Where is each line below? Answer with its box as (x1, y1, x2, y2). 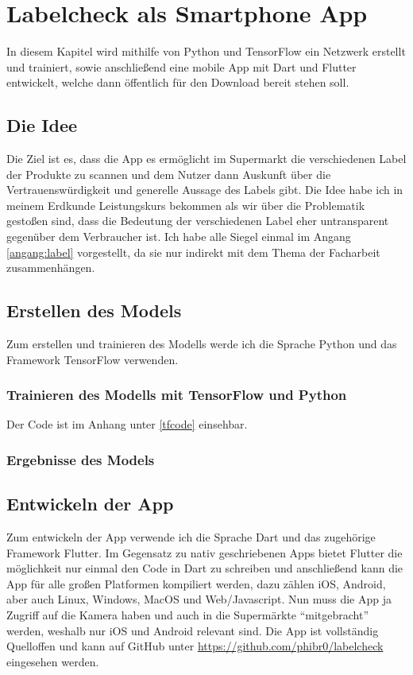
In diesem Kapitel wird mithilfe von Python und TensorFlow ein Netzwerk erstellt (6, 43, 406, 60)
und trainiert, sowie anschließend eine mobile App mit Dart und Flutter (6, 58, 357, 75)
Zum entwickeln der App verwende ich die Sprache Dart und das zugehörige (6, 529, 376, 545)
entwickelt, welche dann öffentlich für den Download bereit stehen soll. (6, 74, 349, 91)
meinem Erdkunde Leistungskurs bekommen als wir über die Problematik (6, 196, 365, 213)
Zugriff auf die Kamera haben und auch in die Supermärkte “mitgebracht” (6, 607, 369, 623)
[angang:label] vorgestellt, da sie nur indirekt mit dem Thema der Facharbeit (6, 243, 380, 260)
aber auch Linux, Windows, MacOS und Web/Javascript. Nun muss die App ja (6, 591, 392, 607)
